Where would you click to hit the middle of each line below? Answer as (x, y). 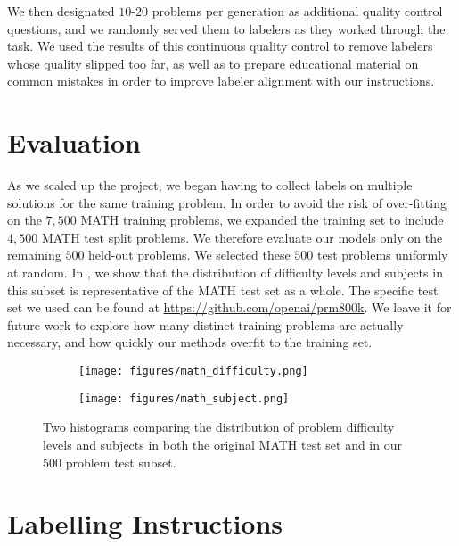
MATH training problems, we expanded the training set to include (262, 220)
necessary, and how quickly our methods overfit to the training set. (190, 342)
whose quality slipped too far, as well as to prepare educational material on (213, 63)
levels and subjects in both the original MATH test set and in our (222, 444)
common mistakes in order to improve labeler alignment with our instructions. (221, 81)
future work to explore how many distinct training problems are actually (205, 324)
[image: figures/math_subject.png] (184, 398)
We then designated (61, 11)
